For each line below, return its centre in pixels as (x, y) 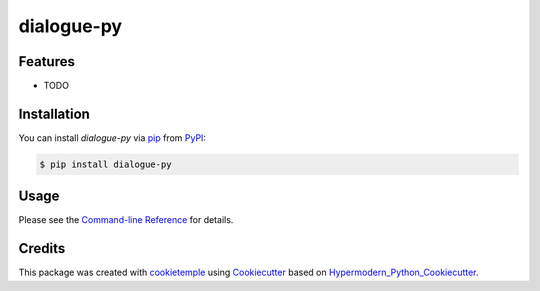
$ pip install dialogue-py (105, 164)
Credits (42, 248)
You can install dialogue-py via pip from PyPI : (112, 137)
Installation (54, 113)
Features (46, 61)
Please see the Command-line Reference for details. (126, 220)
